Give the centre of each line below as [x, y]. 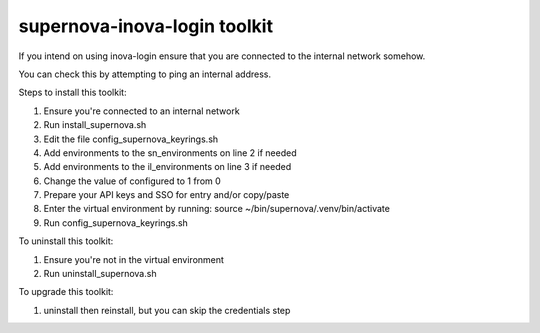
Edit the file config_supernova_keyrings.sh [131, 139]
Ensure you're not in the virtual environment [134, 259]
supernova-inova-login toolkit [146, 26]
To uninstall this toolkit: [66, 241]
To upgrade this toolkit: [66, 292]
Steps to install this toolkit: [72, 92]
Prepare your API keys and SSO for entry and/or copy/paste [166, 195]
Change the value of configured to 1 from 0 [132, 181]
